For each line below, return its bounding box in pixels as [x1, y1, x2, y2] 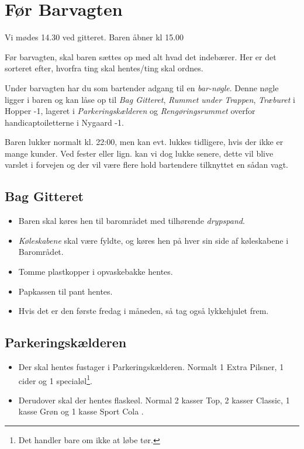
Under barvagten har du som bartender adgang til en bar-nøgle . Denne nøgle [5, 81, 279, 94]
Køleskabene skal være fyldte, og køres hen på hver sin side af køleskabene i [18, 234, 289, 246]
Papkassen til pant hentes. [18, 285, 113, 297]
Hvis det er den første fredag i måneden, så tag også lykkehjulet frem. [18, 305, 269, 317]
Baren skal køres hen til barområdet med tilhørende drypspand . [18, 215, 245, 227]
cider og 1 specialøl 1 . [18, 372, 92, 386]
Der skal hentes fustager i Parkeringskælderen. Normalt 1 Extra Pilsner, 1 [18, 361, 284, 373]
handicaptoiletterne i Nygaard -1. [5, 116, 124, 128]
